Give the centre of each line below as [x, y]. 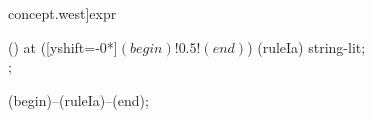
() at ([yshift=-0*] [63, 46]
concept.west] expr [62, 13]
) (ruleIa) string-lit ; [306, 46]
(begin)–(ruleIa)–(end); [78, 99]
